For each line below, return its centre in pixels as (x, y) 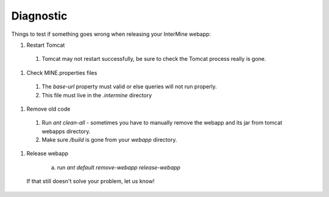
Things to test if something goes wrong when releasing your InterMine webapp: (111, 34)
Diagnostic (39, 16)
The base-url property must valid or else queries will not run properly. (129, 87)
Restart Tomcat (46, 45)
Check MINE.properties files (62, 72)
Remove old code (48, 109)
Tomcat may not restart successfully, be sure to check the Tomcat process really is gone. (154, 59)
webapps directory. (66, 131)
